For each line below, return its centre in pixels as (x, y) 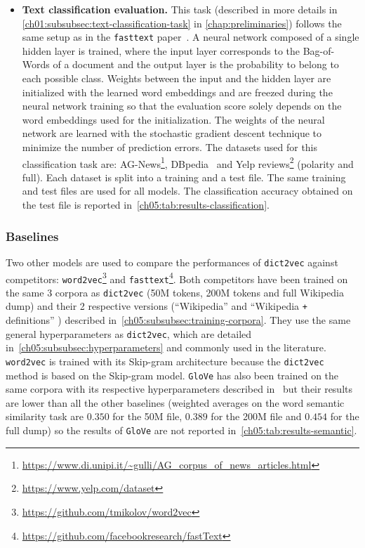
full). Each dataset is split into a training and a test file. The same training (184, 177)
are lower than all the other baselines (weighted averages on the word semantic (175, 402)
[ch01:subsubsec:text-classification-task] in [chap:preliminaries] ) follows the (182, 23)
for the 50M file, (147, 416)
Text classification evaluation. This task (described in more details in (180, 9)
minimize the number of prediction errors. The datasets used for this (170, 147)
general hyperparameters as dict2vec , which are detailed (129, 333)
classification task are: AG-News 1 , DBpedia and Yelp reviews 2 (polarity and (188, 162)
